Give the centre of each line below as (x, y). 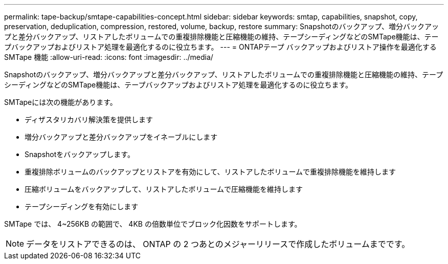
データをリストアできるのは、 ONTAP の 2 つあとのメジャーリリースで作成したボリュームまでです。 (218, 244)
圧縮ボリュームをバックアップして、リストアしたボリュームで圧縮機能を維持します (164, 189)
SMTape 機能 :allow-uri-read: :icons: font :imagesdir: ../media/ (109, 57)
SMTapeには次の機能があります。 (61, 102)
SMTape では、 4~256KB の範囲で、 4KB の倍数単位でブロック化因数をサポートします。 (153, 224)
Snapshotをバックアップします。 (80, 154)
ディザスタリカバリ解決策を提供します (89, 119)
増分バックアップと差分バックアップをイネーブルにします (121, 137)
